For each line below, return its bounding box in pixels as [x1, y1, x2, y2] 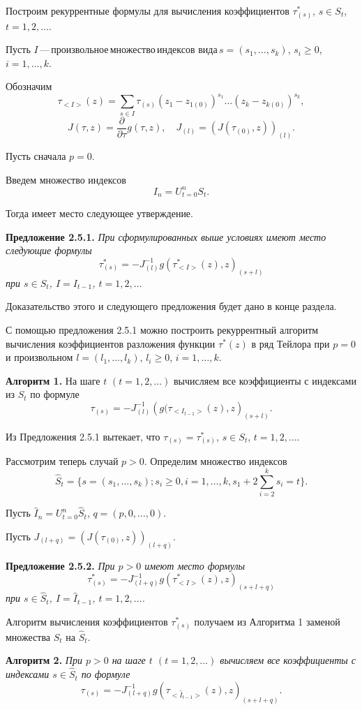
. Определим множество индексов [144, 454, 287, 468]
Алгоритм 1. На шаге [6, 373, 100, 387]
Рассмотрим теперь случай [6, 454, 119, 468]
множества [6, 629, 51, 644]
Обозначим [6, 79, 52, 94]
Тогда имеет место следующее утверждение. [6, 206, 193, 221]
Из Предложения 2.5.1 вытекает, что [6, 429, 160, 443]
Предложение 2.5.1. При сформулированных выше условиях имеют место [6, 229, 326, 244]
